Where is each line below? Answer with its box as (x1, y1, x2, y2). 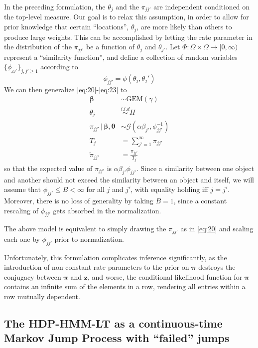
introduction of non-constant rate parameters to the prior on (4, 262, 189, 272)
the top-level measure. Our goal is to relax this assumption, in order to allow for (4, 11, 249, 22)
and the (116, 1, 139, 11)
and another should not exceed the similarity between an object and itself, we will (4, 174, 254, 184)
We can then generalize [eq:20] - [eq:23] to (4, 84, 127, 94)
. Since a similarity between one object (136, 163, 254, 173)
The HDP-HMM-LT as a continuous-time (4, 316, 223, 331)
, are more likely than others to (136, 21, 232, 32)
